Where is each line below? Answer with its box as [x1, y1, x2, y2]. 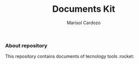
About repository [5, 42, 48, 49]
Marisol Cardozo [66, 20, 101, 26]
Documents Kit [52, 3, 116, 15]
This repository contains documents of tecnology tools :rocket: [5, 53, 135, 60]
